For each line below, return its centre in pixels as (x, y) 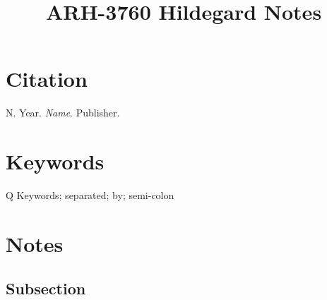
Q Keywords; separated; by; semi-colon (90, 195)
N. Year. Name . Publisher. (63, 113)
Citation (47, 79)
